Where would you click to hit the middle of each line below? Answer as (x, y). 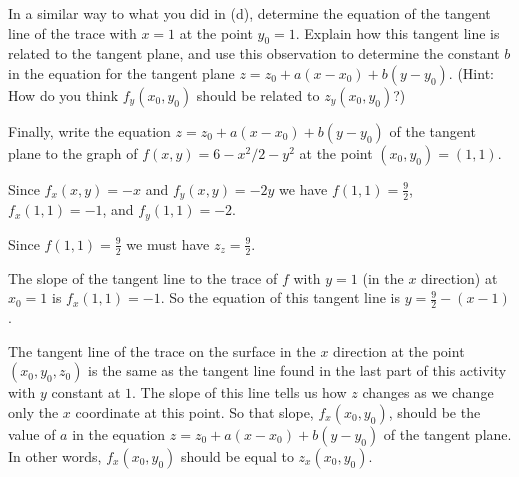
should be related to (258, 94)
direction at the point (399, 350)
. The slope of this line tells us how (239, 392)
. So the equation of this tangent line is (280, 297)
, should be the (434, 411)
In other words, (55, 455)
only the (33, 411)
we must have (168, 243)
